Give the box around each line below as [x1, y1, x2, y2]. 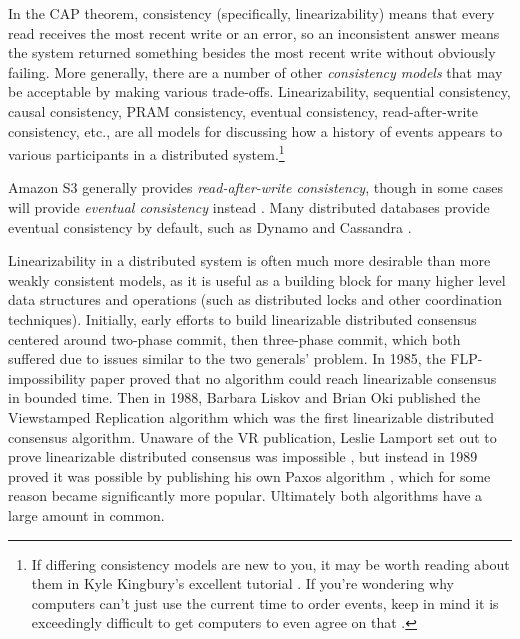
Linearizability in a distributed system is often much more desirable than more [8, 250, 491, 271]
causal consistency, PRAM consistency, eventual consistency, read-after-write [8, 100, 479, 121]
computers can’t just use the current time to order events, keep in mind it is [31, 592, 499, 613]
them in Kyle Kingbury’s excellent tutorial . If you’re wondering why [31, 573, 455, 594]
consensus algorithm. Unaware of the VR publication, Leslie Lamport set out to [8, 426, 497, 447]
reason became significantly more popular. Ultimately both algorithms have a [8, 485, 483, 506]
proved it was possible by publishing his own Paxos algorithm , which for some [8, 465, 491, 486]
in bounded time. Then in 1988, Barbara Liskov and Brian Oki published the [8, 387, 481, 408]
